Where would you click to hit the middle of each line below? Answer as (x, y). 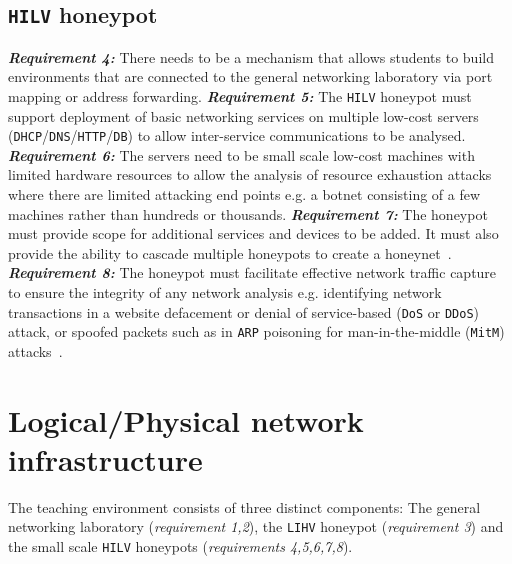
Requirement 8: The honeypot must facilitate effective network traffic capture (252, 272)
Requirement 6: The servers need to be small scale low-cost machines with (241, 154)
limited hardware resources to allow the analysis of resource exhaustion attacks (250, 174)
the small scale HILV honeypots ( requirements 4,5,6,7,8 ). (180, 546)
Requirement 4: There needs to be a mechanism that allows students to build (251, 56)
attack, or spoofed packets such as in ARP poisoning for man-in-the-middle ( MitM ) (256, 331)
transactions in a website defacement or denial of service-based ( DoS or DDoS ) (244, 311)
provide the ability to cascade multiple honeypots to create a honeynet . (230, 252)
